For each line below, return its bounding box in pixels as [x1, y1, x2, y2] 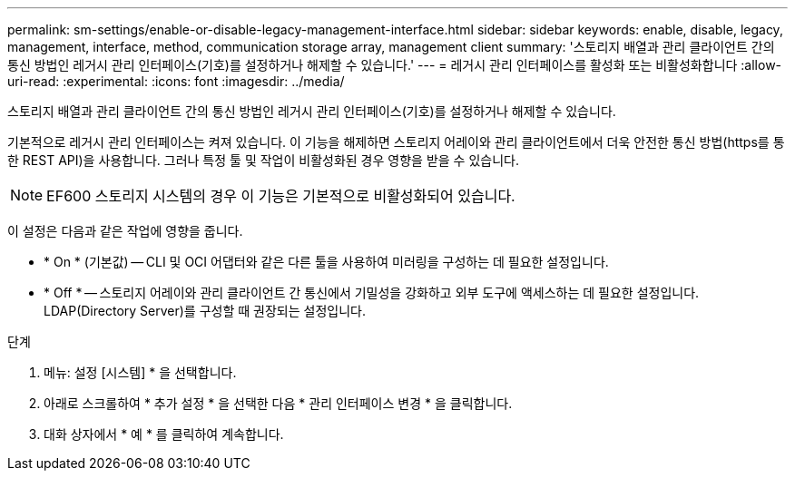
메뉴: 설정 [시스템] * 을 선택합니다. [44, 365, 237, 380]
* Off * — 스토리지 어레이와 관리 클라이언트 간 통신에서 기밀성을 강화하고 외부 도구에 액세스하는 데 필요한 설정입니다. [44, 285, 700, 300]
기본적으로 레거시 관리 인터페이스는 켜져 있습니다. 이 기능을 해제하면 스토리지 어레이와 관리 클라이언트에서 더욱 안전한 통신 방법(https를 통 [7, 134, 785, 150]
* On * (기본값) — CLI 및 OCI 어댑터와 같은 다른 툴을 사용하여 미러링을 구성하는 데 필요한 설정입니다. [44, 254, 609, 269]
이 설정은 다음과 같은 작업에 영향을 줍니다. [7, 223, 243, 239]
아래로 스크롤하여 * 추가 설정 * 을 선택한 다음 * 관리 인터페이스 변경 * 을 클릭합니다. [44, 395, 513, 411]
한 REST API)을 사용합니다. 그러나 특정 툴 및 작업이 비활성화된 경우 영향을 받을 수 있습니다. [7, 152, 519, 168]
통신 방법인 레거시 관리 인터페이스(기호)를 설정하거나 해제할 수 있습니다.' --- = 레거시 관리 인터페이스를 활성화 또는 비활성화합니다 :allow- [7, 57, 782, 73]
